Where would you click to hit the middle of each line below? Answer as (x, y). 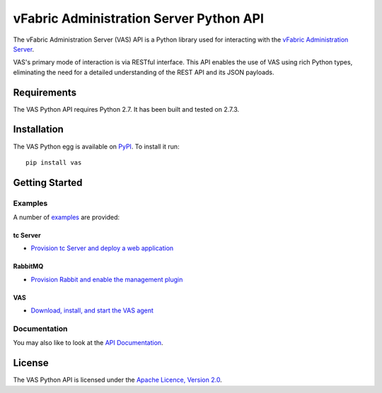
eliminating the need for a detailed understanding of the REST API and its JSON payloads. (144, 72)
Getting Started (48, 183)
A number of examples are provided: (66, 217)
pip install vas (54, 162)
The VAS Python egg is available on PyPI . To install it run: (96, 146)
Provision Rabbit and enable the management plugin (107, 279)
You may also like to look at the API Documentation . (88, 343)
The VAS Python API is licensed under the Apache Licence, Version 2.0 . (117, 380)
